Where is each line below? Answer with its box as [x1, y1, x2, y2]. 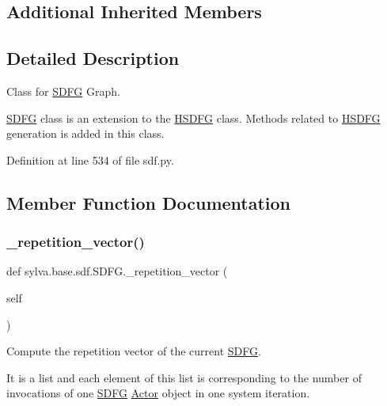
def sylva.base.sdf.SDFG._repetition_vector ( [6, 263, 228, 279]
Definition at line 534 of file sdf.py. [6, 151, 174, 168]
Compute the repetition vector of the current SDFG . [6, 343, 261, 359]
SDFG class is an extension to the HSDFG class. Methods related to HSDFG [6, 109, 381, 126]
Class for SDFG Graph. [6, 82, 120, 99]
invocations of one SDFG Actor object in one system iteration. [6, 385, 310, 401]
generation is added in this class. [6, 125, 165, 142]
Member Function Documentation [6, 190, 291, 214]
